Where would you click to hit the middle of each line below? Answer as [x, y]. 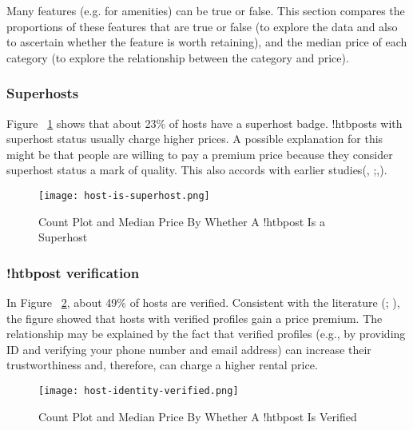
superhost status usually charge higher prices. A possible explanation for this [195, 139]
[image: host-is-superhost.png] [124, 195]
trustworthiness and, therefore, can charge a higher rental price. [162, 365]
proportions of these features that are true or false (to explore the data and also [202, 26]
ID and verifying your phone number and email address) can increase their [189, 349]
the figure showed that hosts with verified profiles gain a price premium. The [195, 318]
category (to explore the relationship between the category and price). [178, 57]
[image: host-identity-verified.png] [139, 391]
